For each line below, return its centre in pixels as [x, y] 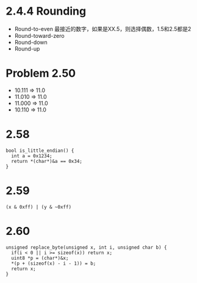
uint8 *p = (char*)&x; [40, 258]
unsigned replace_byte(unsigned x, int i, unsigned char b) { [86, 247]
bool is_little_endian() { [40, 151]
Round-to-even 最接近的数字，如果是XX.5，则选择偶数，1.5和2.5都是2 [103, 29]
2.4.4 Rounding [46, 11]
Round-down [31, 42]
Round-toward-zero [39, 35]
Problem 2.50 [41, 73]
